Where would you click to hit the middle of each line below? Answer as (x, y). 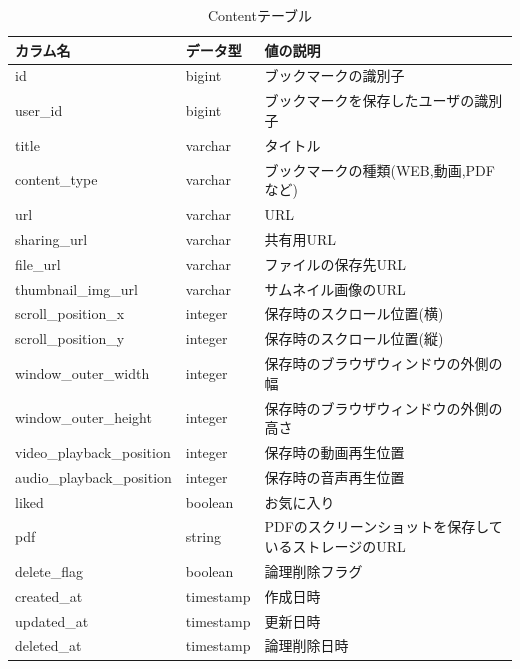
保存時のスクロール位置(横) (354, 313)
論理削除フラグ (313, 570)
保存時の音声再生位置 (334, 476)
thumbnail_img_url (76, 288)
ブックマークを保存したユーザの (369, 100)
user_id (39, 110)
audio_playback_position (93, 476)
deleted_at (48, 645)
